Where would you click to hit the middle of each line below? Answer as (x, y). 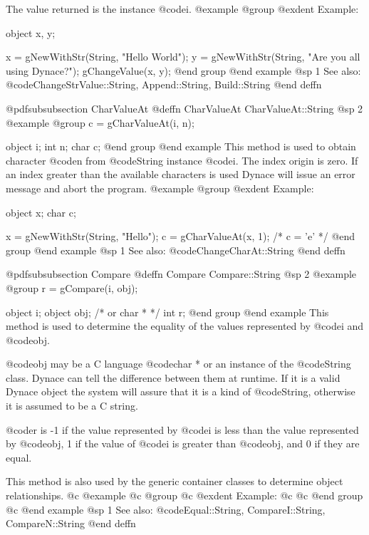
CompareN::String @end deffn (71, 523)
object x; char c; (41, 212)
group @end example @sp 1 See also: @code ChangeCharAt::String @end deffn (176, 250)
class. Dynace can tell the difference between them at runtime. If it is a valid (173, 377)
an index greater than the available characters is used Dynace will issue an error (181, 174)
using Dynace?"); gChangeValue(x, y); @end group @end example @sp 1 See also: (183, 70)
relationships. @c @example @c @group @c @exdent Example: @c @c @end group (184, 495)
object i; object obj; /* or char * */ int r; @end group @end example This (167, 312)
